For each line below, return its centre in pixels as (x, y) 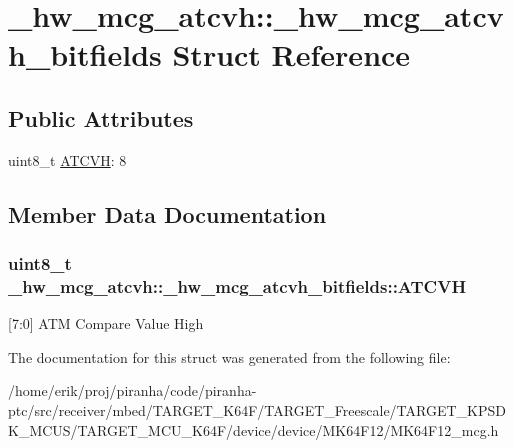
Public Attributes (101, 117)
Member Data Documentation (167, 213)
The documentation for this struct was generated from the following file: (229, 356)
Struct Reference (291, 54)
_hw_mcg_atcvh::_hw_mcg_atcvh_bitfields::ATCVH (237, 285)
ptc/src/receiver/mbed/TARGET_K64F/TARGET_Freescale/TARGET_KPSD (257, 410)
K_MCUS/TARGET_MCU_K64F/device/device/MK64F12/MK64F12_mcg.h (253, 429)
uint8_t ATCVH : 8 (67, 159)
